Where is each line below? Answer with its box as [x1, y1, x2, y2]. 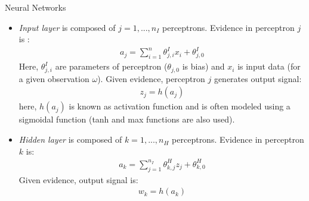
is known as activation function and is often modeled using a [69, 100, 291, 112]
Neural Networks [5, 1, 66, 13]
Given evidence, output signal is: [18, 173, 138, 186]
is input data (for [237, 60, 301, 73]
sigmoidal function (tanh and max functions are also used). [18, 113, 235, 125]
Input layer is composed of [18, 21, 116, 33]
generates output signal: [214, 72, 302, 84]
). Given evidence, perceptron [97, 72, 205, 84]
